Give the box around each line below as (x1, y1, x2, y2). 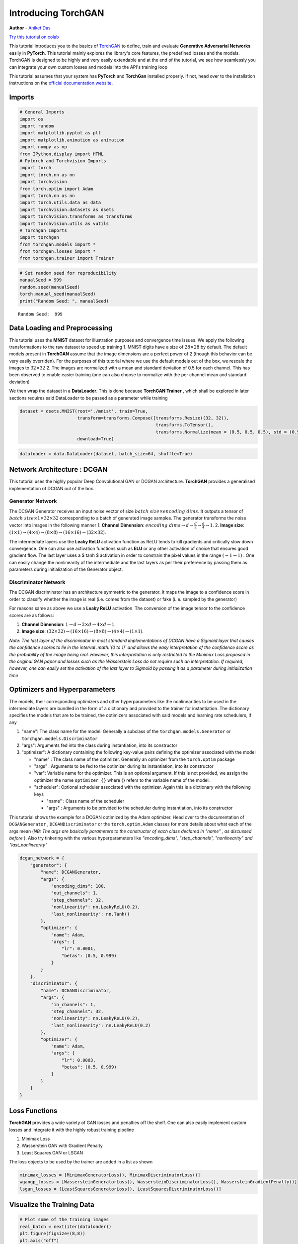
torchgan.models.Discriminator (21, 735, 98, 741)
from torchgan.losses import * (19, 249, 96, 254)
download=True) (77, 436, 114, 442)
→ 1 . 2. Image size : (205, 522, 244, 528)
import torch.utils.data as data (19, 200, 101, 206)
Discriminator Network (9, 579, 66, 586)
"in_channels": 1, (51, 1002, 96, 1007)
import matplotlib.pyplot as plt (19, 130, 101, 136)
